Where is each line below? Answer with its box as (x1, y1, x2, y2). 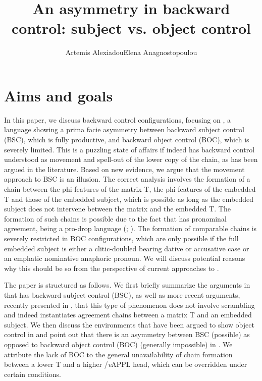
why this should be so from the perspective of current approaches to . (4, 262, 219, 273)
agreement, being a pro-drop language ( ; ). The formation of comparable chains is (4, 223, 257, 234)
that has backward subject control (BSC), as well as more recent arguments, (4, 289, 240, 300)
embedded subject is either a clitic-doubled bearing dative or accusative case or (4, 243, 249, 253)
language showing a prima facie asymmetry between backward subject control (4, 124, 244, 135)
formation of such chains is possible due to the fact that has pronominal (4, 213, 227, 224)
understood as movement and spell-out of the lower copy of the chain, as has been (4, 154, 258, 165)
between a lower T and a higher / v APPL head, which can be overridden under (4, 359, 247, 369)
